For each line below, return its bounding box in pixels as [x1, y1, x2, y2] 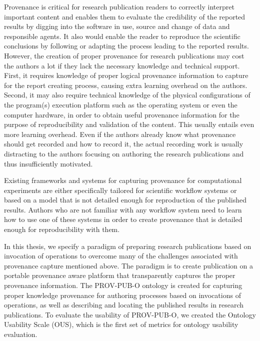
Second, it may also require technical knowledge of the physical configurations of [4, 89, 250, 100]
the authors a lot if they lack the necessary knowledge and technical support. [4, 60, 240, 70]
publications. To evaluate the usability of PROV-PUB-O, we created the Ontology [4, 309, 256, 319]
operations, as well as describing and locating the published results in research [4, 299, 244, 310]
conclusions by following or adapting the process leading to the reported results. [4, 40, 249, 51]
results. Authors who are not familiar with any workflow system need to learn [4, 204, 242, 214]
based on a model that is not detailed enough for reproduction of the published [4, 194, 246, 205]
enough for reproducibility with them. [4, 224, 120, 234]
